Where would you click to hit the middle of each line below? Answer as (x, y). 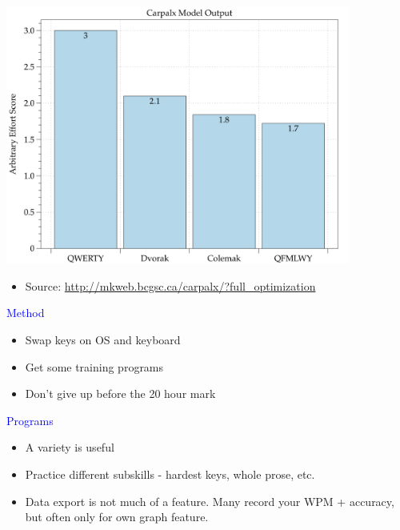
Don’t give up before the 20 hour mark (120, 393)
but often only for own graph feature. (117, 517)
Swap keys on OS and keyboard (103, 340)
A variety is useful (70, 447)
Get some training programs (94, 366)
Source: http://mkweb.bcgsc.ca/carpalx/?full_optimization (170, 285)
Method (26, 313)
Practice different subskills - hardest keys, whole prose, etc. (170, 474)
